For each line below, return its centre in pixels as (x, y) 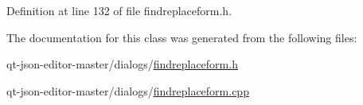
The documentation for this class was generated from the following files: (182, 37)
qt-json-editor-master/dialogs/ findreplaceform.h (122, 64)
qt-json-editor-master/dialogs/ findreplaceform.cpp (128, 90)
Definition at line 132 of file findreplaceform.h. (119, 10)
